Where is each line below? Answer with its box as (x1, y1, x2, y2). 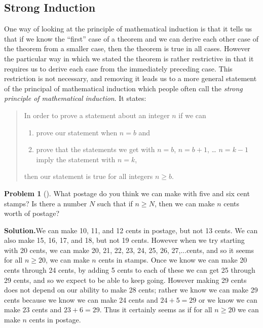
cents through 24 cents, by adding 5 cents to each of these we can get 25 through (4, 265, 255, 275)
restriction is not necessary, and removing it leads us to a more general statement (4, 73, 257, 84)
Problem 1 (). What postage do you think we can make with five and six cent (4, 188, 250, 198)
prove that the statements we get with (36, 144, 155, 155)
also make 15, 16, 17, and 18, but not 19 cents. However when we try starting (4, 235, 245, 245)
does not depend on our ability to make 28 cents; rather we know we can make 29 (4, 284, 258, 295)
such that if (97, 198, 133, 208)
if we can (178, 110, 206, 120)
